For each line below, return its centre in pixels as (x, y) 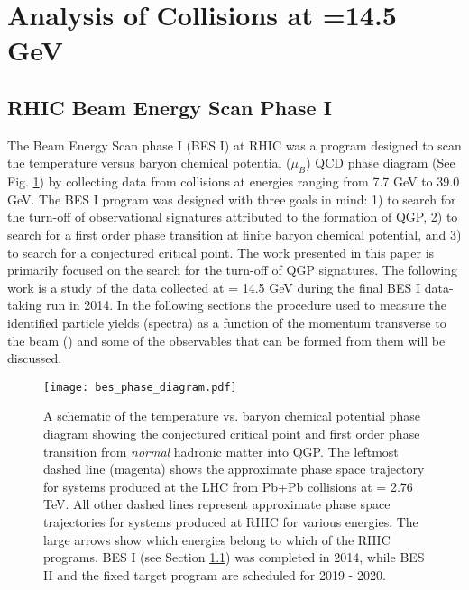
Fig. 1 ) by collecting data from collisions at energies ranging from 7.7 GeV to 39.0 (234, 182)
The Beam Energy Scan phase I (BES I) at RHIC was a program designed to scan (234, 145)
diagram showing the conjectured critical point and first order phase (232, 433)
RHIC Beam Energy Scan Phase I (170, 107)
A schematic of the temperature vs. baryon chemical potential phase (232, 416)
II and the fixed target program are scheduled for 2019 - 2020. (215, 574)
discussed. (35, 358)
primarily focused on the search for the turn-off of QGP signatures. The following (233, 270)
